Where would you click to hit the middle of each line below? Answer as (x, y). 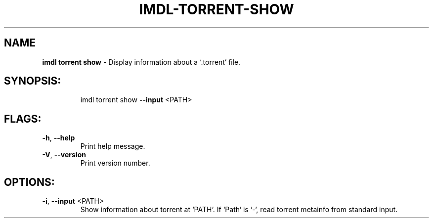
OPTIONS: (29, 182)
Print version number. (115, 163)
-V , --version (64, 155)
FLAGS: (23, 119)
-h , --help (59, 138)
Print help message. (113, 146)
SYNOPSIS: (33, 81)
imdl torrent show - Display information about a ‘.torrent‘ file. (141, 62)
